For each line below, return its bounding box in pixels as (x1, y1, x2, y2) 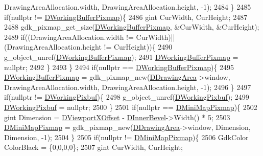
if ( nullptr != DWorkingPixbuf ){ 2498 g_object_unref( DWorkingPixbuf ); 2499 (4, 92, 249, 102)
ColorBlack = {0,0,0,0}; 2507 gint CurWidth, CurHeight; (4, 142, 183, 152)
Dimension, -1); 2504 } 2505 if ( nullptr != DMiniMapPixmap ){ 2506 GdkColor (4, 131, 249, 142)
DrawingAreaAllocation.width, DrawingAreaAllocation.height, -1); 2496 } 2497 (4, 81, 251, 92)
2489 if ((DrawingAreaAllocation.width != (4, 31, 134, 42)
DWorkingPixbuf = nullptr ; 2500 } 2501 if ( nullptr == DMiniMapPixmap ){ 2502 (4, 101, 257, 112)
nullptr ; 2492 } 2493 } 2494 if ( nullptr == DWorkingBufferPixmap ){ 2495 (4, 61, 234, 72)
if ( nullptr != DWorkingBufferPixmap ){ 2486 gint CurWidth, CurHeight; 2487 (4, 11, 248, 22)
